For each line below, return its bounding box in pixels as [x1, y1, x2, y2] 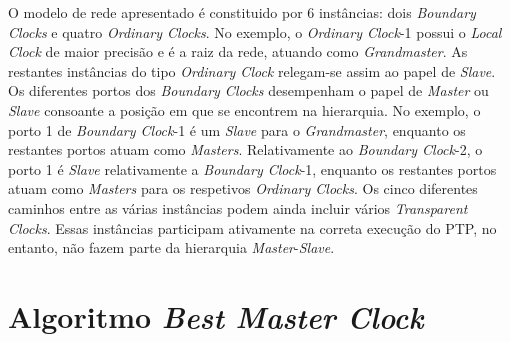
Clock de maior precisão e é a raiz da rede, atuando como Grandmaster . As [8, 41, 468, 62]
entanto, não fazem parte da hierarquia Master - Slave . [8, 237, 335, 258]
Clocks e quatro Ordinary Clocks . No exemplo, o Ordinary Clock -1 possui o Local [8, 21, 502, 42]
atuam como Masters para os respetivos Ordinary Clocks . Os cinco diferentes [8, 178, 478, 199]
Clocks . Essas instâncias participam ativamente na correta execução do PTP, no [8, 217, 497, 238]
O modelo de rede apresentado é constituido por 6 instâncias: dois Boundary [8, 2, 476, 22]
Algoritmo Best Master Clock [8, 295, 424, 337]
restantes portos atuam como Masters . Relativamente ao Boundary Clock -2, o [8, 139, 483, 160]
